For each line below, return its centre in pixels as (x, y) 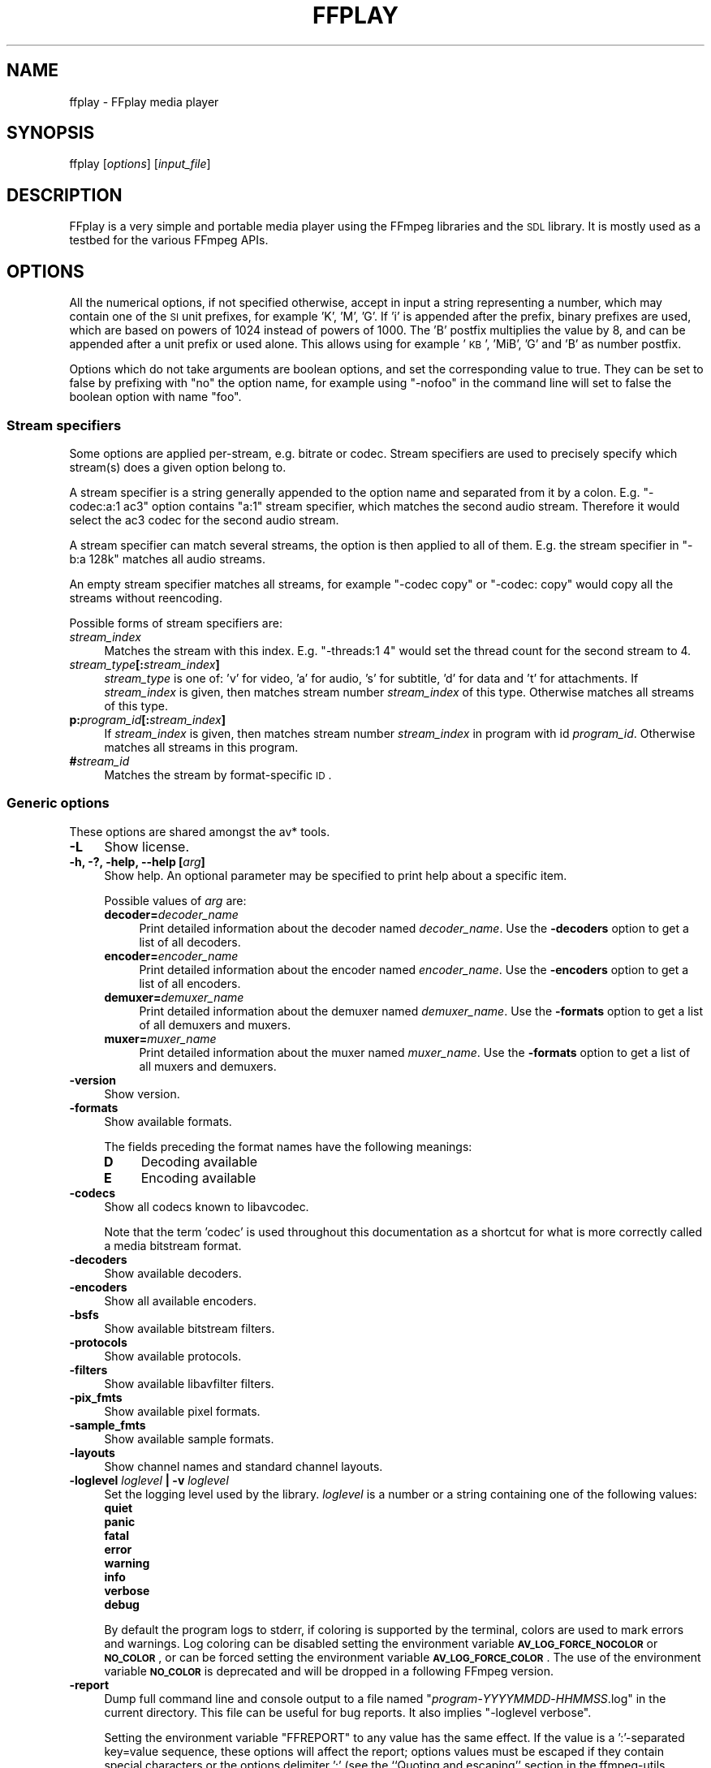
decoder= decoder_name (171, 914)
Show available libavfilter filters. (189, 1383)
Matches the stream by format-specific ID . (218, 774)
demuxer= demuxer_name (174, 997)
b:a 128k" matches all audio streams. (168, 558)
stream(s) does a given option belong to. (178, 467)
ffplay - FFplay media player (144, 101)
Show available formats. (168, 1121)
